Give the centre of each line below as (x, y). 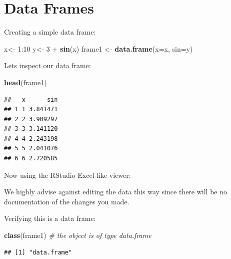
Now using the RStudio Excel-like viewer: (67, 175)
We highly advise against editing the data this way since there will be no (116, 192)
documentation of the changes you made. (67, 201)
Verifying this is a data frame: (50, 218)
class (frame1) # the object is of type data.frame (78, 235)
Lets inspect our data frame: (47, 65)
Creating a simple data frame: (50, 32)
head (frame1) (25, 82)
